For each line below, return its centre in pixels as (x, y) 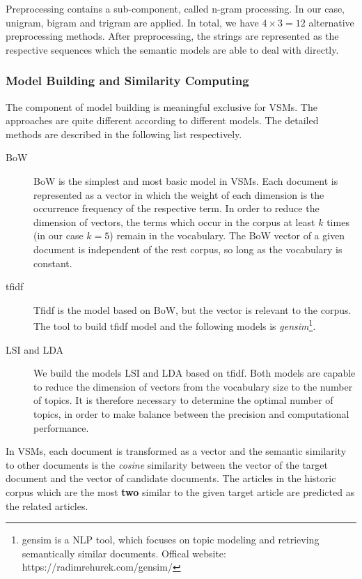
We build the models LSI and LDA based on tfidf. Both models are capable (195, 373)
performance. (61, 427)
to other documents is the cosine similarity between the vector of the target (167, 464)
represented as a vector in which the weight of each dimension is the (179, 194)
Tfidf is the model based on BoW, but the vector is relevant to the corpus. (192, 309)
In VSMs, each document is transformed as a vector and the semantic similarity (176, 451)
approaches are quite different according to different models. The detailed (162, 120)
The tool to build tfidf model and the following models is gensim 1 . (175, 325)
